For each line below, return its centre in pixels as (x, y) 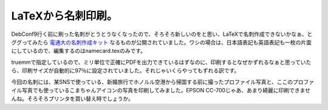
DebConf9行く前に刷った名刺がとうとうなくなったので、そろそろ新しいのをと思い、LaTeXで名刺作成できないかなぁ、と (162, 34)
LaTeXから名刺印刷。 (64, 16)
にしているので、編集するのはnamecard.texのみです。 (78, 51)
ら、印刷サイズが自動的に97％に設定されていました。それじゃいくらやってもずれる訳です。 (125, 70)
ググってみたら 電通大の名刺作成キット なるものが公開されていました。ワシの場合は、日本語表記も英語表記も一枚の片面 (162, 42)
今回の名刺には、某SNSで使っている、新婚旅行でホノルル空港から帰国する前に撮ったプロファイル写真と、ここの (152, 81)
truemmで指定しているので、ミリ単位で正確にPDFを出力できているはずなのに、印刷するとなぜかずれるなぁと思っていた (161, 62)
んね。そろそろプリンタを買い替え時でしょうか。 (72, 99)
